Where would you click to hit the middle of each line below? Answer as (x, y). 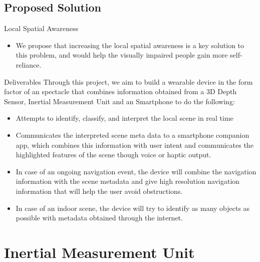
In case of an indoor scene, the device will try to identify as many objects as (133, 208)
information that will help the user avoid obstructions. (99, 191)
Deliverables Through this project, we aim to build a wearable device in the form (128, 81)
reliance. (29, 64)
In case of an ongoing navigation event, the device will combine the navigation (136, 171)
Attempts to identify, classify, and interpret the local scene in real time (124, 118)
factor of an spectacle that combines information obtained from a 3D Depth (120, 91)
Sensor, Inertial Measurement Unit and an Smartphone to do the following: (119, 101)
